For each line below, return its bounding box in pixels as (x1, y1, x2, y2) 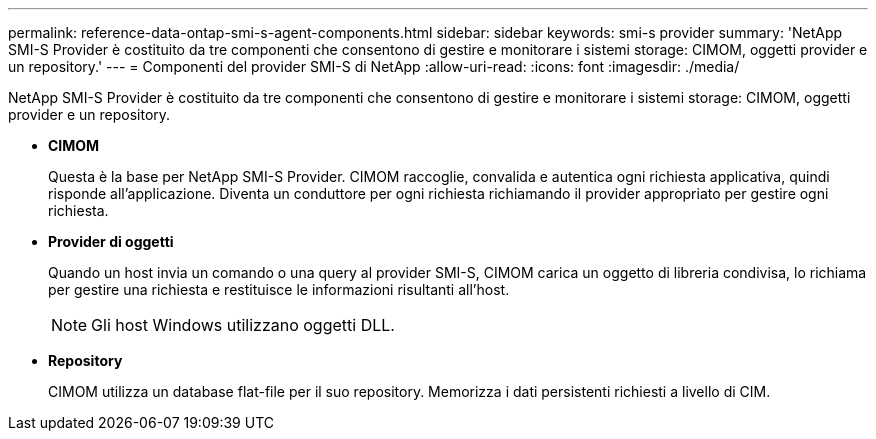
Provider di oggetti (48, 233, 174, 250)
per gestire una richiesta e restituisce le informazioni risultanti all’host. (48, 281, 510, 298)
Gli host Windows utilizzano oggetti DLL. (91, 315, 395, 335)
